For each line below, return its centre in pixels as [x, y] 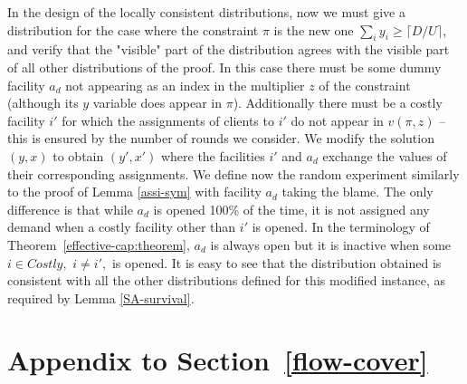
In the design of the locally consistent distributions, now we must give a [206, 12]
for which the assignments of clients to [168, 120]
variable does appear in [157, 103]
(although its [43, 103]
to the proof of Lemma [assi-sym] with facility [134, 192]
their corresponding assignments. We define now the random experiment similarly [233, 173]
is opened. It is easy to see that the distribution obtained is [276, 262]
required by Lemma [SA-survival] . [101, 298]
